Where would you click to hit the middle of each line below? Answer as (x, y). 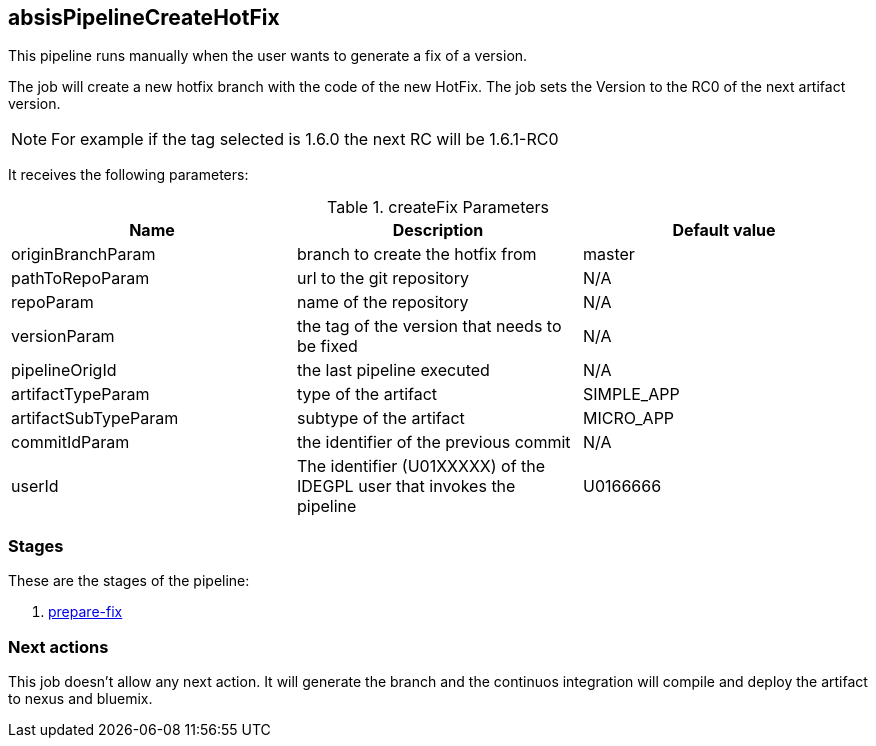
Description (438, 230)
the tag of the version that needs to (429, 326)
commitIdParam (70, 442)
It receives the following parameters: (128, 175)
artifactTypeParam (80, 394)
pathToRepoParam (80, 278)
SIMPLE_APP (631, 394)
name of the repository (382, 302)
